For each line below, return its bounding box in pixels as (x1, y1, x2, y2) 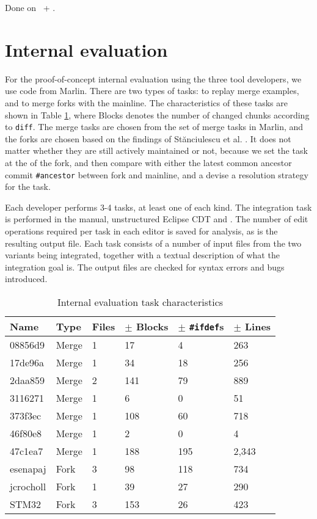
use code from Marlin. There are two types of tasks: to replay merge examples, (5, 84, 299, 97)
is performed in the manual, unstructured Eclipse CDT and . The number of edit (5, 212, 308, 225)
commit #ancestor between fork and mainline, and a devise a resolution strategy (5, 168, 308, 181)
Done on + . (5, 1, 56, 13)
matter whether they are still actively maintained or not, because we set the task (5, 144, 308, 157)
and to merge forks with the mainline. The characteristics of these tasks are (5, 96, 288, 109)
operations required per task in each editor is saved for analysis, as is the (5, 224, 278, 237)
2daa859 (10, 372, 45, 387)
